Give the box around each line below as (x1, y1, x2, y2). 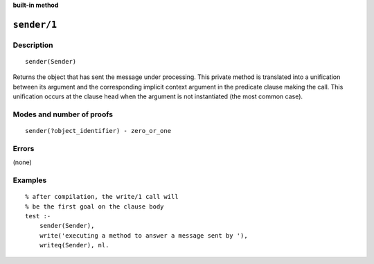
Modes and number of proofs (12, 109, 114, 119)
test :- (25, 212, 51, 220)
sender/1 (12, 19, 57, 30)
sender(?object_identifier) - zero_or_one (25, 127, 172, 135)
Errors (12, 143, 35, 153)
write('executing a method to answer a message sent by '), (39, 231, 249, 239)
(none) (12, 158, 33, 166)
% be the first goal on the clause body (25, 202, 164, 211)
